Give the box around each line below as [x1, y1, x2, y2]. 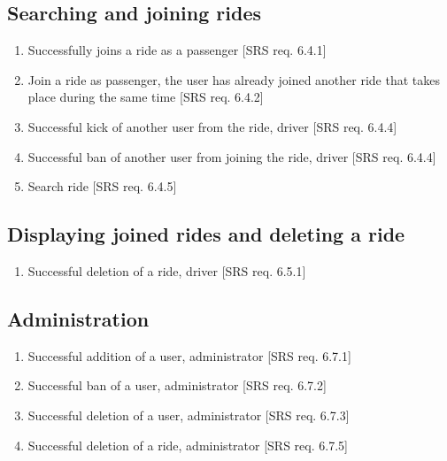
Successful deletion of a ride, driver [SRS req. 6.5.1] [27, 261, 306, 280]
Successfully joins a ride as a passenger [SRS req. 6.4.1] [27, 41, 327, 59]
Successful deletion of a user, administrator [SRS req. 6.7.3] [27, 405, 350, 424]
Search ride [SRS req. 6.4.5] [27, 177, 177, 196]
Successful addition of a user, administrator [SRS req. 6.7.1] [27, 346, 351, 365]
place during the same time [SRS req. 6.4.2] [27, 88, 264, 106]
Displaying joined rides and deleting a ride [7, 220, 405, 248]
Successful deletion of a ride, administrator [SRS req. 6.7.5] [27, 435, 348, 454]
